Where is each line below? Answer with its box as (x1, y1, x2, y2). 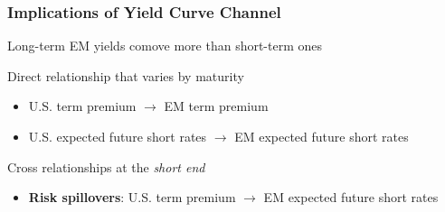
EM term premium (164, 97, 269, 115)
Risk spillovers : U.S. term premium (28, 188, 236, 207)
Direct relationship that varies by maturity (7, 66, 244, 85)
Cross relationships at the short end (7, 157, 205, 176)
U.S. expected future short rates (28, 127, 207, 145)
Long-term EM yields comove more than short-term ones (7, 36, 323, 55)
